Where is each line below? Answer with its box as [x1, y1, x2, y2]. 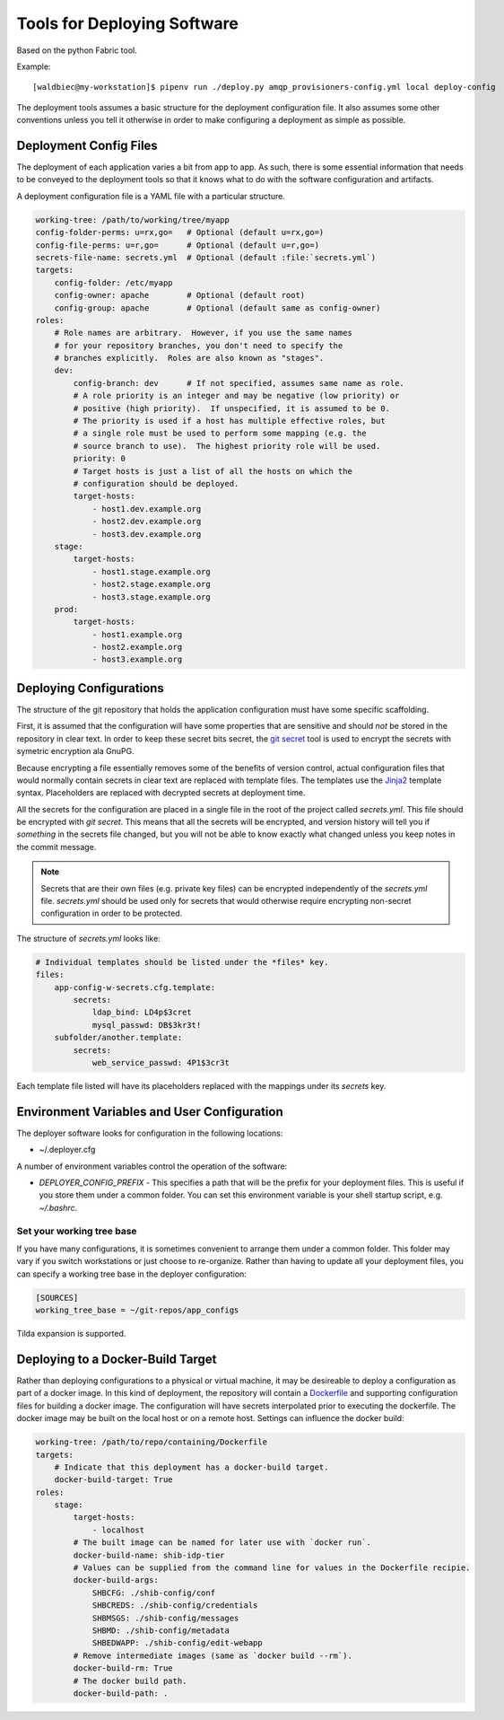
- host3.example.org [91, 654, 183, 664]
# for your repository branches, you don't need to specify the [54, 340, 343, 350]
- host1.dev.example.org [91, 504, 202, 513]
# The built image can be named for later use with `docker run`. [73, 1538, 372, 1548]
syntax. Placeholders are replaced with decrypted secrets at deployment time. [16, 787, 306, 798]
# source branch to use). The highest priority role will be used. [73, 441, 381, 451]
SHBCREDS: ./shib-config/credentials [91, 1601, 258, 1610]
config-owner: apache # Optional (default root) [54, 290, 306, 301]
